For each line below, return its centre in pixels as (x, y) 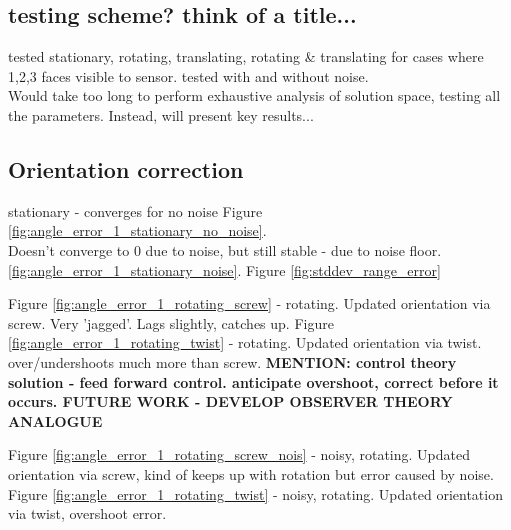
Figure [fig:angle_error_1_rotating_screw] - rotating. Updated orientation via (249, 303)
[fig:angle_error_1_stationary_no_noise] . (137, 230)
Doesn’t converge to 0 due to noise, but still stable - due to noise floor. (225, 249)
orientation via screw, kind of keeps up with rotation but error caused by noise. (251, 473)
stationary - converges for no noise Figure (135, 210)
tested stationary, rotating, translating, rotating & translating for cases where (246, 56)
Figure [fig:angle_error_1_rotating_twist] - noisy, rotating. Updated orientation (255, 493)
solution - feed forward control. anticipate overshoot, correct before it (253, 381)
